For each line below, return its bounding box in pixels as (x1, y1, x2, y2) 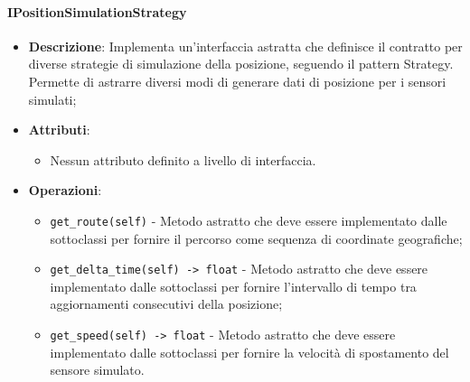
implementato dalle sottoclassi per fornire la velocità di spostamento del (50, 342, 449, 361)
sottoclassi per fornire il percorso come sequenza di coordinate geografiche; (50, 228, 463, 247)
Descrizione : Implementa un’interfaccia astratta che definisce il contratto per (28, 36, 463, 55)
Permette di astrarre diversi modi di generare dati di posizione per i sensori (28, 71, 446, 90)
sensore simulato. (50, 360, 145, 379)
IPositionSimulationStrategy (7, 2, 187, 21)
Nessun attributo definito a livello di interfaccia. (50, 150, 316, 169)
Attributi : (28, 120, 90, 139)
